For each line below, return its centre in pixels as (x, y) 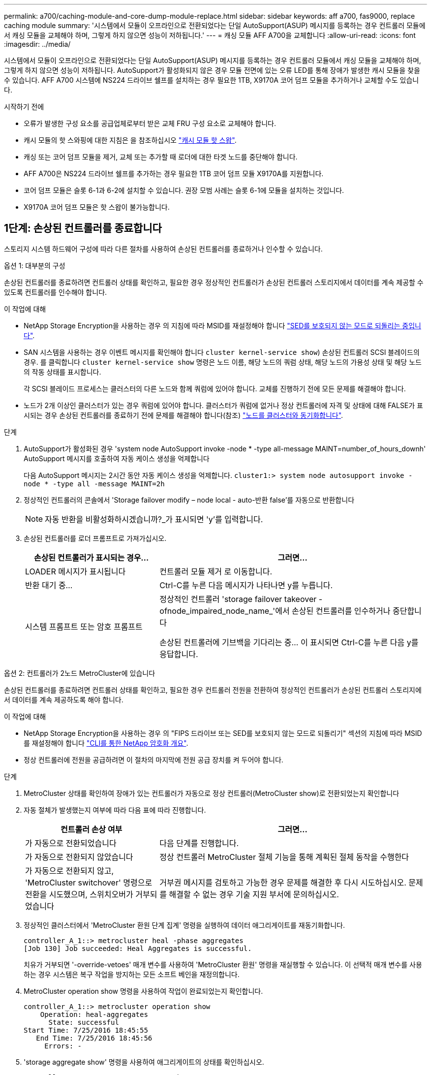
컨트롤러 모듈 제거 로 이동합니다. (216, 571)
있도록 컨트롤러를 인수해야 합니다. (56, 292)
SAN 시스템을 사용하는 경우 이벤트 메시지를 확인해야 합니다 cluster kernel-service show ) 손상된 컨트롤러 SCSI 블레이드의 (222, 352)
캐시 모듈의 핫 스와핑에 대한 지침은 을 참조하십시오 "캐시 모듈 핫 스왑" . (130, 140)
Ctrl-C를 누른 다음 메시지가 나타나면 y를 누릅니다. (246, 585)
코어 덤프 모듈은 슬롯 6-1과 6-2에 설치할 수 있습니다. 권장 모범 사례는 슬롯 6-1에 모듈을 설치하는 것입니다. (184, 190)
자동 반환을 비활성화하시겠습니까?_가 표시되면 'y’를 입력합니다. (154, 519)
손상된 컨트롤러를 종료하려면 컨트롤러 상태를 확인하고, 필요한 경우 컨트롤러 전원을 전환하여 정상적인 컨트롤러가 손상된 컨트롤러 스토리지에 (213, 690)
